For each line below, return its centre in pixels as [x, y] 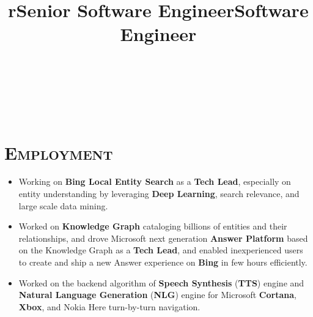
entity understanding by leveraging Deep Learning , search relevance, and [159, 194]
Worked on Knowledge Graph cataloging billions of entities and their [153, 226]
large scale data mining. [63, 205]
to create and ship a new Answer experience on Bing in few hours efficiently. [163, 262]
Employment [59, 152]
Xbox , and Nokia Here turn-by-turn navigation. [109, 306]
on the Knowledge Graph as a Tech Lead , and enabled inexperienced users [161, 250]
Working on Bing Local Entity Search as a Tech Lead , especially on [155, 181]
